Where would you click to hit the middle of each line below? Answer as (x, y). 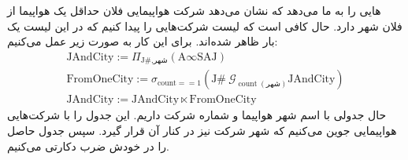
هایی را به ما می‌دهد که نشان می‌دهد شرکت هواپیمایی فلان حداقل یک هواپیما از (194, 10)
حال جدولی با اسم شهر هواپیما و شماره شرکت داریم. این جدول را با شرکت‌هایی (197, 115)
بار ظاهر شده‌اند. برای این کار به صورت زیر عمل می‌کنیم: (143, 41)
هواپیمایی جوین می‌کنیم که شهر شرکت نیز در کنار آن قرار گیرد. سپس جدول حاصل (202, 130)
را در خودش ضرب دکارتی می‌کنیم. (88, 145)
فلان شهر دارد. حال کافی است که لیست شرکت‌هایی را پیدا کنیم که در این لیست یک (205, 25)
